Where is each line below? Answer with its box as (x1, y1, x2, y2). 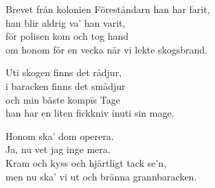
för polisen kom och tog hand (5, 29, 129, 43)
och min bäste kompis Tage (5, 92, 120, 106)
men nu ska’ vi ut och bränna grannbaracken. (5, 169, 197, 183)
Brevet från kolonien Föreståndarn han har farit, (5, 2, 210, 16)
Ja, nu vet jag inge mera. (5, 142, 111, 156)
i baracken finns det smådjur (5, 78, 126, 93)
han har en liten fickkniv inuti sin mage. (5, 106, 174, 120)
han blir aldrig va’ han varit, (5, 15, 126, 30)
